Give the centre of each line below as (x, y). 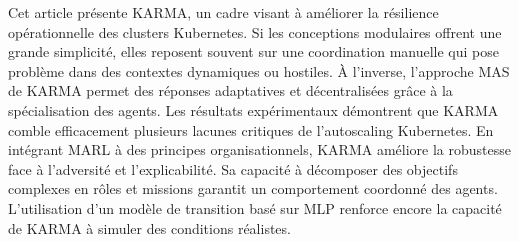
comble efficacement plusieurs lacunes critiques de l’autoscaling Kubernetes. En (251, 129)
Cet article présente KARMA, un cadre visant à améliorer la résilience (223, 12)
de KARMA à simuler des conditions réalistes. (149, 227)
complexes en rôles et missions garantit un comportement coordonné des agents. (253, 188)
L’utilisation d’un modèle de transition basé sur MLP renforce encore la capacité (255, 207)
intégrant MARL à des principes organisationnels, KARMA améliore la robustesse (259, 149)
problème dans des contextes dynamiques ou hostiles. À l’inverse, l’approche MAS (259, 70)
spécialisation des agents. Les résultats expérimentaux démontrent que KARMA (253, 109)
